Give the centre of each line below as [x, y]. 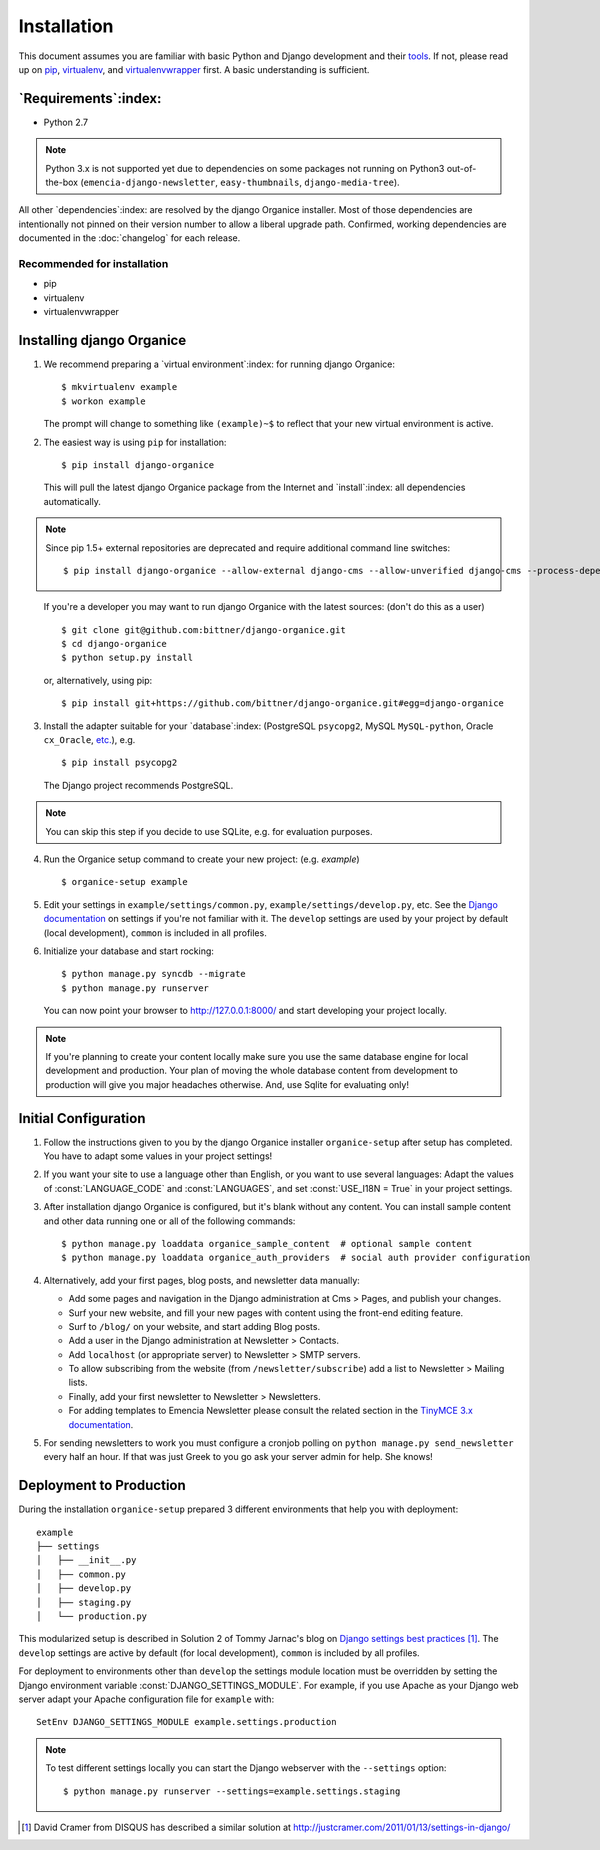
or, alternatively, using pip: [98, 680]
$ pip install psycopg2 [119, 763]
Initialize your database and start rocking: [129, 951]
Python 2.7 [66, 122]
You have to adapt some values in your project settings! [158, 1156]
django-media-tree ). [351, 182]
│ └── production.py [92, 1616]
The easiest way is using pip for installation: [135, 442]
